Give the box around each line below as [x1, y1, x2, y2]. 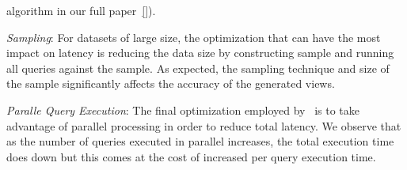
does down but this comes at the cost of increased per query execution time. [6, 148, 376, 164]
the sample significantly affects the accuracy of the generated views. [6, 75, 335, 92]
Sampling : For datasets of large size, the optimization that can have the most [6, 28, 381, 45]
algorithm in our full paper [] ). [6, 2, 156, 18]
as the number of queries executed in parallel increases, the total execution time [6, 133, 394, 149]
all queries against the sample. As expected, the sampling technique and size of [6, 59, 390, 76]
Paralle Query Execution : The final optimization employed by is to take [6, 101, 359, 118]
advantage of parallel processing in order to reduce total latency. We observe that [6, 117, 401, 134]
